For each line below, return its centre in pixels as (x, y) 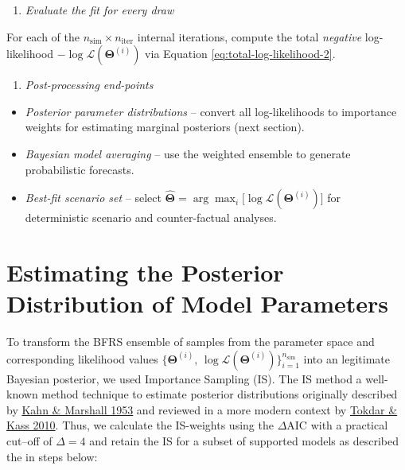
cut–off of (29, 441)
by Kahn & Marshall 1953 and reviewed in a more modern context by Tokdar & (202, 409)
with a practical (349, 425)
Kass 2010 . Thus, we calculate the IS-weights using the (140, 425)
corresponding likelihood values (82, 358)
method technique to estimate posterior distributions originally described (220, 394)
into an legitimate (347, 358)
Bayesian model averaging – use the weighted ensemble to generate (188, 153)
